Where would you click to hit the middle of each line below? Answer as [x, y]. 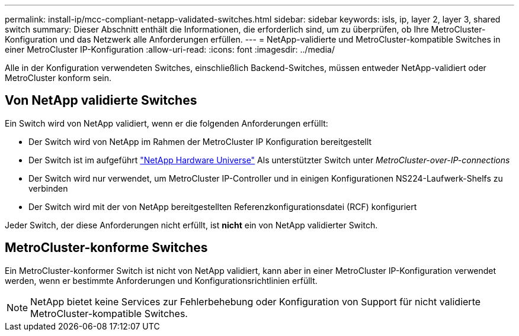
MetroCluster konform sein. [58, 78]
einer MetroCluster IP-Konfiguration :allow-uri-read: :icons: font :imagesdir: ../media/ [170, 49]
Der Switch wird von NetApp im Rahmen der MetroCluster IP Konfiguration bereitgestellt [200, 141]
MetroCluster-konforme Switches [106, 248]
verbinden [48, 188]
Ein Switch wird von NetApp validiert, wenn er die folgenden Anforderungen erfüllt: [166, 123]
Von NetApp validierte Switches [101, 101]
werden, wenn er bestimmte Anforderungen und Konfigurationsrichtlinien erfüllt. [161, 280]
